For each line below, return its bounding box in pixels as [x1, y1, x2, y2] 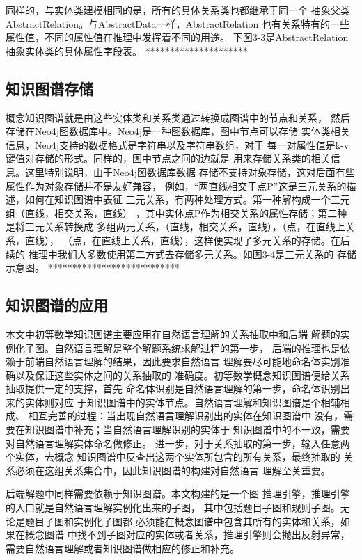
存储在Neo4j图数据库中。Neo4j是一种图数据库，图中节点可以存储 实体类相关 [6, 124, 350, 138]
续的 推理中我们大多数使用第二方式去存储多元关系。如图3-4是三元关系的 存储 [6, 246, 356, 261]
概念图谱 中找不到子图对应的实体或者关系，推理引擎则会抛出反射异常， [24, 527, 350, 542]
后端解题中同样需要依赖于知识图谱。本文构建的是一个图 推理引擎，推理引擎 [6, 486, 350, 501]
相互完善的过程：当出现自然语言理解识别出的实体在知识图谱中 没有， [28, 408, 344, 423]
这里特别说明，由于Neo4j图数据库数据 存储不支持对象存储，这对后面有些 [24, 164, 355, 179]
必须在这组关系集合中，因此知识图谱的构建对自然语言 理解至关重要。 [15, 463, 331, 477]
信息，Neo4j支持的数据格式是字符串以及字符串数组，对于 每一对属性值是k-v [6, 137, 349, 152]
